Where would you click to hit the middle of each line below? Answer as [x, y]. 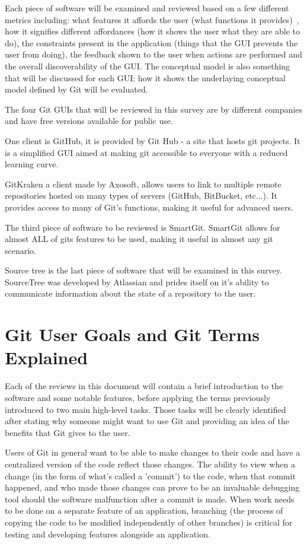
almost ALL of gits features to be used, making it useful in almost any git [139, 239]
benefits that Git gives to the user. [68, 432]
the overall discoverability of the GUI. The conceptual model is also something [148, 66]
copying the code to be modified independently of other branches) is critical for [149, 522]
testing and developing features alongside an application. [108, 534]
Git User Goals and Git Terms [132, 334]
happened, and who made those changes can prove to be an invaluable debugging [152, 487]
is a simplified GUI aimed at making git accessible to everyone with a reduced [146, 152]
